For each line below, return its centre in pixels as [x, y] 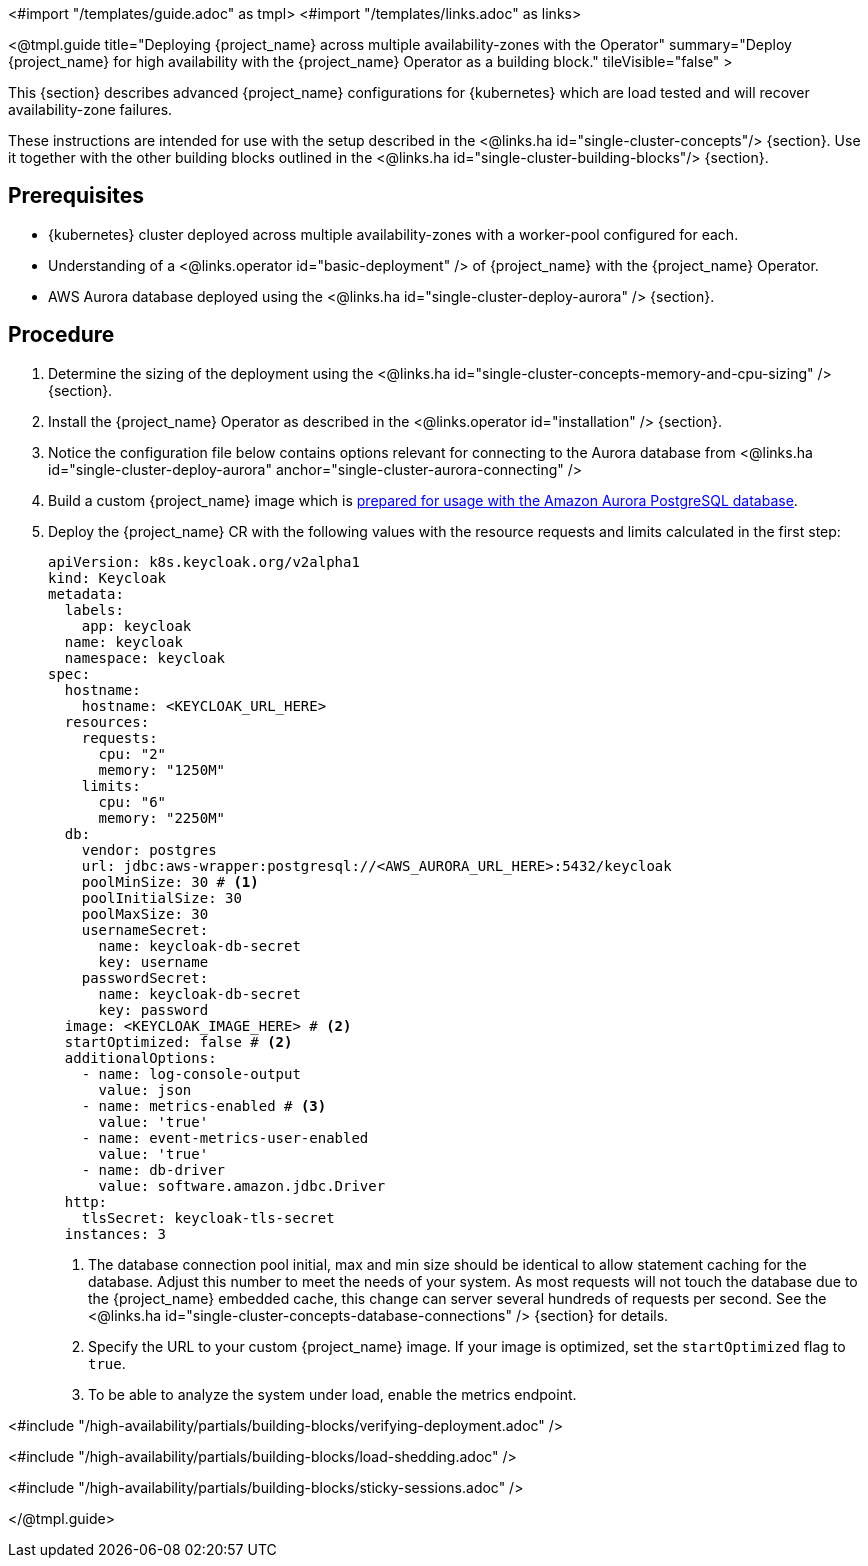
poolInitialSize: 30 [161, 897]
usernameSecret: [145, 929]
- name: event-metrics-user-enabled [225, 1137]
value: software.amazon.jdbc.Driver [242, 1185]
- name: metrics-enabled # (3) [204, 1105]
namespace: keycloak [145, 657]
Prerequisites [76, 196]
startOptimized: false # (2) [178, 1041]
